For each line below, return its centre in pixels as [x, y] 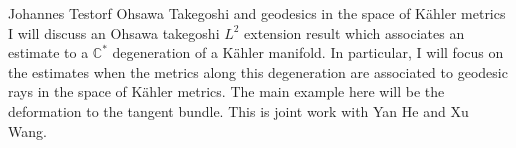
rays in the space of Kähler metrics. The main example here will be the [226, 91]
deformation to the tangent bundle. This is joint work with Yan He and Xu [238, 110]
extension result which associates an [354, 32]
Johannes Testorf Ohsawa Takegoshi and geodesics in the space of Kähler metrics [257, 13]
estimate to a [48, 52]
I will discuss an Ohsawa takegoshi [114, 32]
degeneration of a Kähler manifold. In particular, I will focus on [308, 52]
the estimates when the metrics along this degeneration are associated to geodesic [258, 71]
